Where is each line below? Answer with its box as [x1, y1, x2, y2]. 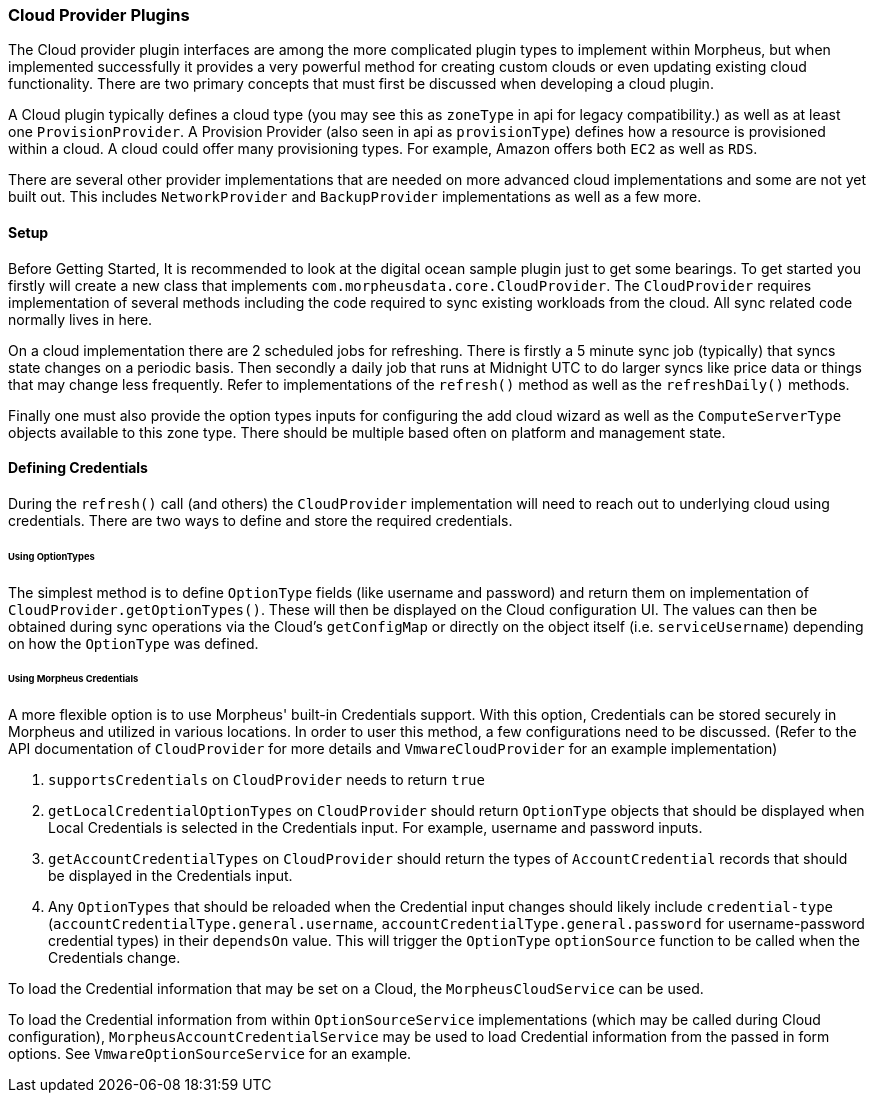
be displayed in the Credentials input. [48, 867, 293, 885]
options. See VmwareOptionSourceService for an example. [8, 1045, 412, 1063]
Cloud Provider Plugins [8, 5, 190, 25]
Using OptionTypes [8, 550, 95, 562]
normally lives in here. [8, 310, 153, 328]
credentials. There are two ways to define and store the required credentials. [8, 511, 513, 529]
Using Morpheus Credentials [8, 673, 139, 685]
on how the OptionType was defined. [8, 634, 259, 652]
